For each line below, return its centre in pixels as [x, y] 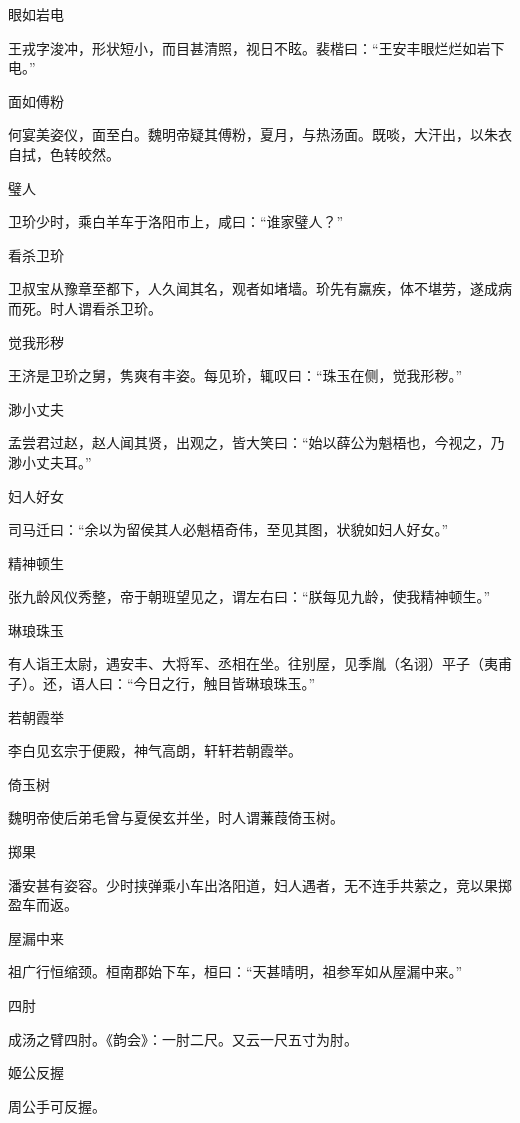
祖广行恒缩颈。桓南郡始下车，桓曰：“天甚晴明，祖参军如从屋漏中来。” [235, 971]
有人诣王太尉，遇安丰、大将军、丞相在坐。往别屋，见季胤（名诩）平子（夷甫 [260, 663]
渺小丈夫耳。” [50, 461]
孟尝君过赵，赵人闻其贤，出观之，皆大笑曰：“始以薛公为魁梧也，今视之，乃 [256, 442]
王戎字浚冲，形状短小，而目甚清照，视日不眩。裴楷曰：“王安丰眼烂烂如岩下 [256, 47]
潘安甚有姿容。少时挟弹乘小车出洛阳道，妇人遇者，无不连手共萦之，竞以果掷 [260, 884]
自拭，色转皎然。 [64, 153]
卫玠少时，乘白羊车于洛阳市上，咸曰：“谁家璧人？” [176, 221]
